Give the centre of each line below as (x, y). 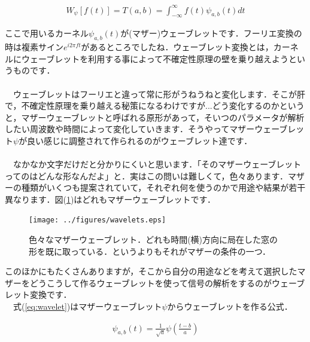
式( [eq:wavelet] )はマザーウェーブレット (87, 306)
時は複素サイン (34, 47)
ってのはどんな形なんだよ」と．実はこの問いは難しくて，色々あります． (146, 175)
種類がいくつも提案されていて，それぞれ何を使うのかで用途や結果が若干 (163, 187)
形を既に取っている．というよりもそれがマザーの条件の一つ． (150, 251)
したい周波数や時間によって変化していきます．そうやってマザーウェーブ (146, 129)
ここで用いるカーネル (47, 33)
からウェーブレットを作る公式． (230, 306)
